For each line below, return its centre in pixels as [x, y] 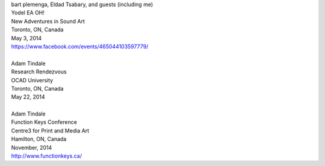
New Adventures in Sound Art [48, 21]
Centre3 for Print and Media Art [50, 131]
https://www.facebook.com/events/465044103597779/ [80, 46]
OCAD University [32, 80]
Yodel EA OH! [28, 13]
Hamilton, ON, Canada [39, 139]
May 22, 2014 [28, 97]
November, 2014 [32, 147]
